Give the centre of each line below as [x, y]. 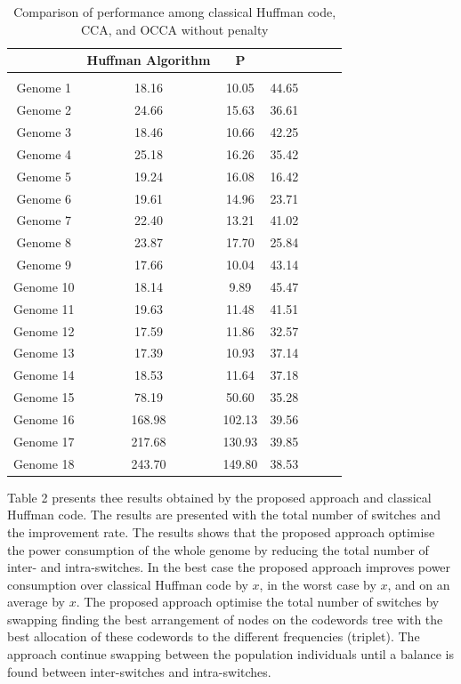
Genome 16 [44, 418]
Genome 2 [44, 110]
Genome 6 [44, 198]
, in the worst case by [318, 584]
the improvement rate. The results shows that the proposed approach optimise [221, 531]
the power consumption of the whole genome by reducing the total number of [218, 549]
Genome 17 [44, 441]
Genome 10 [44, 286]
